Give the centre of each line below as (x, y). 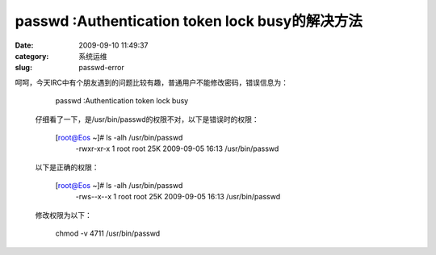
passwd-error (101, 68)
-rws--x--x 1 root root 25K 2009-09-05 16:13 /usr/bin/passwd (178, 197)
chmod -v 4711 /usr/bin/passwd (108, 233)
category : (32, 56)
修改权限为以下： (63, 215)
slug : (23, 68)
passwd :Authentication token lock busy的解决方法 (189, 21)
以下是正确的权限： (67, 167)
